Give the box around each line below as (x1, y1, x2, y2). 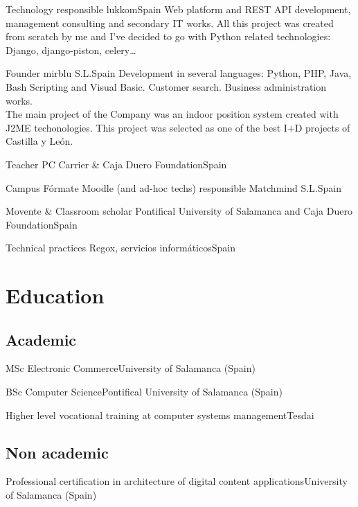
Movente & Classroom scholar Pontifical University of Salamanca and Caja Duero (6, 204, 352, 218)
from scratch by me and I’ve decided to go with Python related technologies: (6, 29, 331, 44)
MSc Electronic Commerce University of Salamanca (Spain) (6, 361, 256, 375)
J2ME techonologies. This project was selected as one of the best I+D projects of (6, 120, 350, 134)
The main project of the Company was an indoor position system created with (6, 107, 339, 121)
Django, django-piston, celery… (6, 42, 136, 57)
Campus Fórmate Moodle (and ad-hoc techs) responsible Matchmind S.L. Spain (6, 180, 341, 195)
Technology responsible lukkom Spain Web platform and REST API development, (6, 2, 351, 16)
